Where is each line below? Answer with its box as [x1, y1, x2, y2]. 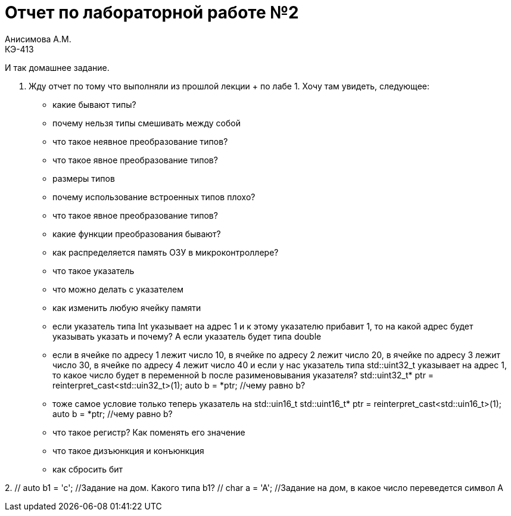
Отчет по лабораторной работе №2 [5, 2, 299, 23]
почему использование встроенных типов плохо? [52, 191, 255, 202]
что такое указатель [52, 265, 135, 276]
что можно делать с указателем [52, 284, 183, 294]
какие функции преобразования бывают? [52, 228, 221, 239]
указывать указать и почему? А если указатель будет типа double [52, 331, 322, 341]
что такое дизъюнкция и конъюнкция [52, 445, 204, 456]
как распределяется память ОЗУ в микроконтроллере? [52, 247, 279, 257]
